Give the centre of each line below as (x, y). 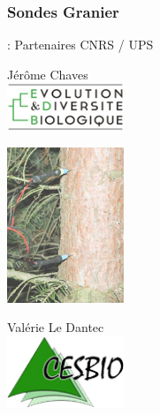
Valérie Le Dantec (56, 327)
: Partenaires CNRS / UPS (80, 45)
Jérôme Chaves (48, 74)
